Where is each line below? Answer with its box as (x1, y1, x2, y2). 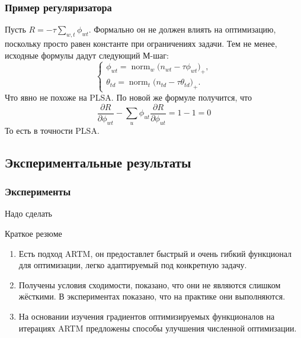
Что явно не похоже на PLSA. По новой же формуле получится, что (5, 91, 252, 104)
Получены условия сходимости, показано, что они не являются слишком (18, 278, 281, 291)
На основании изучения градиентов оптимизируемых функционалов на (18, 310, 275, 322)
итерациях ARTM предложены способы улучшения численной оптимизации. (18, 321, 297, 334)
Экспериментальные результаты (5, 153, 191, 171)
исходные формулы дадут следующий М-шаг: (5, 49, 169, 61)
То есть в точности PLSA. (5, 124, 100, 136)
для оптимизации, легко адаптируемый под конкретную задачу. (18, 259, 247, 271)
